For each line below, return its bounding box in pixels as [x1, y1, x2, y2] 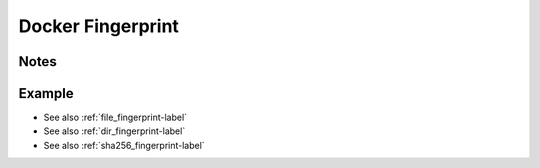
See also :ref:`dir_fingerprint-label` [43, 125, 186, 137]
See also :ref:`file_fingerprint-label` [43, 111, 188, 124]
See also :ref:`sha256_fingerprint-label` [43, 139, 205, 151]
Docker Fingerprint [18, 15, 180, 37]
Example [18, 85, 74, 102]
